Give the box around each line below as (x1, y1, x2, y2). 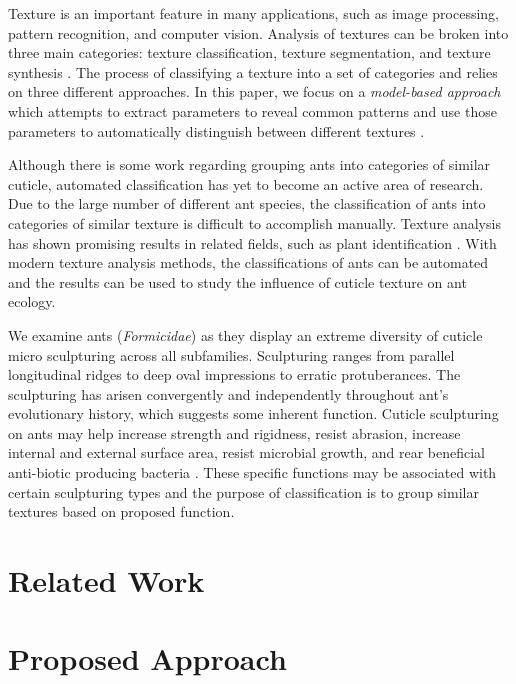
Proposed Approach (8, 638, 287, 679)
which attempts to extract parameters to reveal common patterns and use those (8, 100, 497, 121)
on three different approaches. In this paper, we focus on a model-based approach (8, 81, 501, 102)
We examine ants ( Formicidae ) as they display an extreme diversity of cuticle (8, 324, 483, 345)
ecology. (8, 291, 56, 312)
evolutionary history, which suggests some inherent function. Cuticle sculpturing (8, 403, 499, 424)
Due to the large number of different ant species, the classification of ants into (8, 193, 486, 214)
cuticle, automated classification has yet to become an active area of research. (8, 173, 484, 194)
